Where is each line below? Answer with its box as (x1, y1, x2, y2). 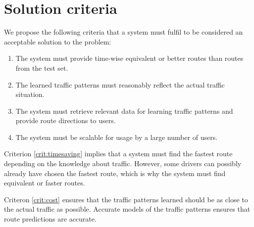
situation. (15, 89, 45, 99)
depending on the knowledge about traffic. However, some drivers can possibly (4, 158, 242, 169)
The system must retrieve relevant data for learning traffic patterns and (15, 105, 233, 116)
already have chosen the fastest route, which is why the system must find (4, 168, 226, 178)
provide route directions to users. (15, 115, 116, 126)
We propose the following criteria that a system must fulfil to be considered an (4, 27, 243, 37)
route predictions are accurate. (4, 214, 97, 224)
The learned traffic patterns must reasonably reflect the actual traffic (15, 79, 225, 90)
